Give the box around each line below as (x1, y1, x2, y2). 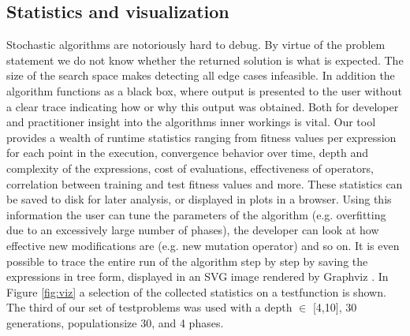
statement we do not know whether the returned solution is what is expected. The (6, 51, 404, 68)
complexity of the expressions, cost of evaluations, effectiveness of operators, (6, 159, 374, 176)
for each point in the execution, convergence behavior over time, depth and (6, 144, 369, 161)
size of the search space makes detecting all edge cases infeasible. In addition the (6, 67, 395, 84)
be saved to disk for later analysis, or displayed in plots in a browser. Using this (6, 191, 392, 207)
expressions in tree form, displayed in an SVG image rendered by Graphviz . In (6, 268, 389, 285)
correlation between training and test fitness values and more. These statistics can (6, 175, 403, 192)
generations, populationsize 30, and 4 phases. (6, 314, 224, 330)
